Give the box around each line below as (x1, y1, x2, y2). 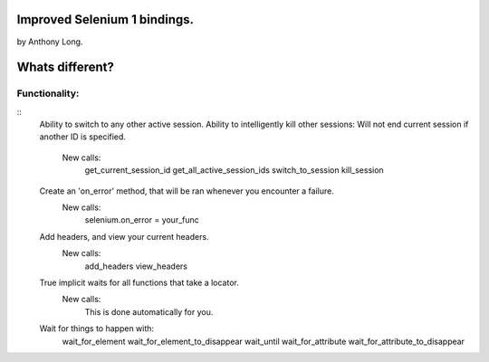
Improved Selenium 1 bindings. (16, 12, 195, 27)
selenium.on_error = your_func (84, 214, 199, 225)
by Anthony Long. (16, 36, 83, 47)
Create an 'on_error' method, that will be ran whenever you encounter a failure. (39, 186, 334, 196)
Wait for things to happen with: (39, 323, 154, 334)
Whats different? (16, 60, 115, 75)
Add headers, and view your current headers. (39, 231, 209, 242)
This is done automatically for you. (84, 306, 214, 317)
